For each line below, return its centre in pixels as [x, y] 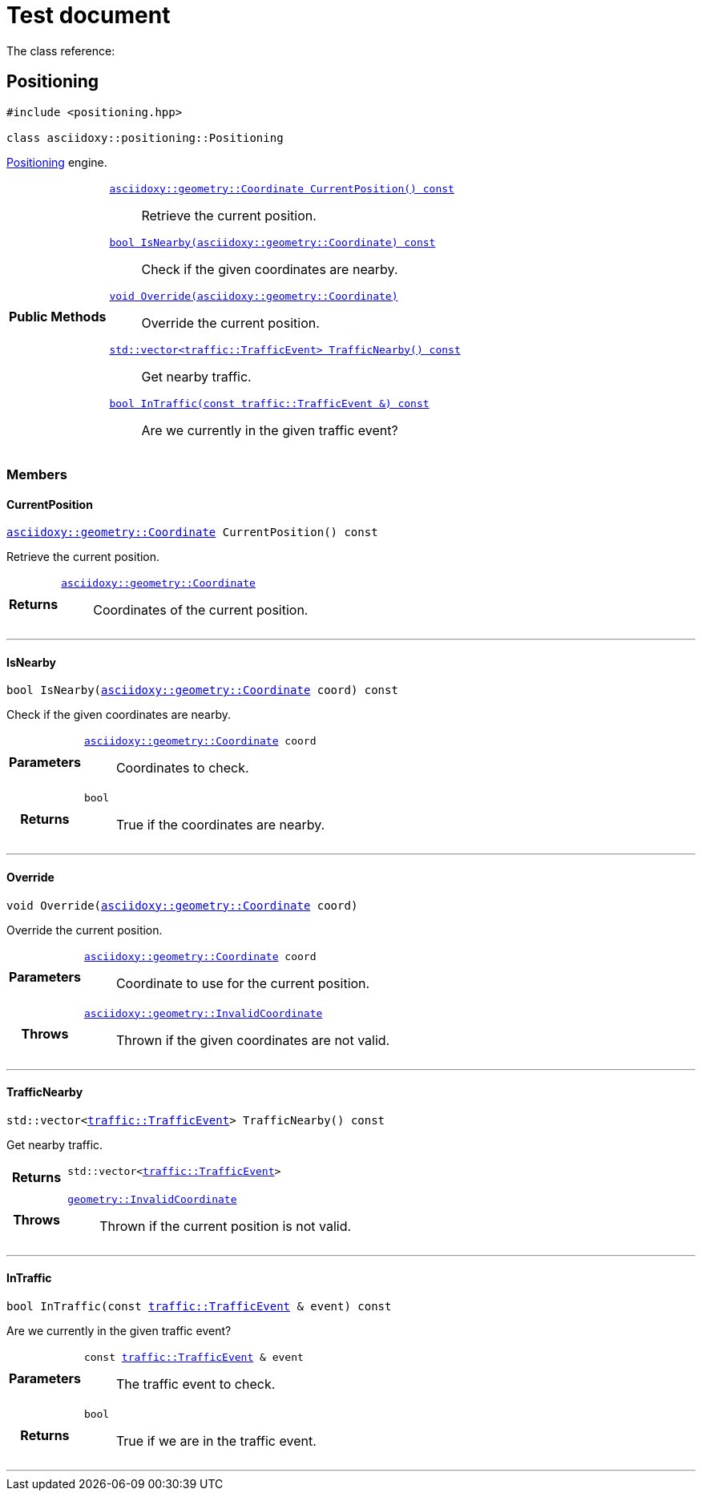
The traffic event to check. [196, 1384]
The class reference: [61, 50]
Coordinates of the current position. [201, 610]
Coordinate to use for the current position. [243, 983]
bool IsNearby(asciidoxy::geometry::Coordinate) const [272, 242]
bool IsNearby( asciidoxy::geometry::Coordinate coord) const [202, 690]
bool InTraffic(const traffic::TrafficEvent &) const [269, 403]
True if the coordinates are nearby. [220, 825]
